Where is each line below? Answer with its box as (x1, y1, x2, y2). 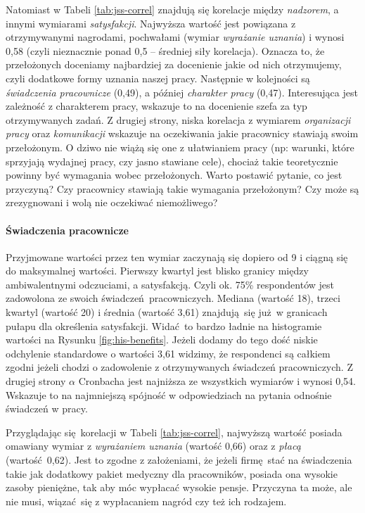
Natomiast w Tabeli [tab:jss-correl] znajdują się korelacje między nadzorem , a (6, 2, 339, 16)
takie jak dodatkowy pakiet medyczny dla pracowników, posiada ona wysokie (6, 466, 338, 481)
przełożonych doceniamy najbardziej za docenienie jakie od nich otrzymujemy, (6, 57, 342, 72)
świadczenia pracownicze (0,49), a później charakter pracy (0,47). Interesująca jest (6, 84, 358, 99)
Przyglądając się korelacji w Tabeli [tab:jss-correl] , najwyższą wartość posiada (6, 424, 342, 439)
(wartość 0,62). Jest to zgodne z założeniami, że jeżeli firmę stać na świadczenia (6, 452, 352, 467)
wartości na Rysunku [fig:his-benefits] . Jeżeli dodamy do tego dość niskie (6, 332, 318, 347)
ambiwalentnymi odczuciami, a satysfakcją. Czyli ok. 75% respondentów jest (6, 277, 334, 291)
